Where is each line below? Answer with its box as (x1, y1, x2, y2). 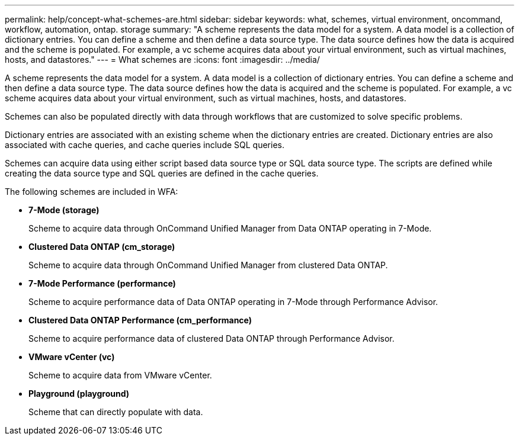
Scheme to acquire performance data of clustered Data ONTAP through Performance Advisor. (28, 333, 395, 343)
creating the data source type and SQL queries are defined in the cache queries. (5, 168, 319, 178)
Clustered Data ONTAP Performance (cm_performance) (28, 315, 252, 325)
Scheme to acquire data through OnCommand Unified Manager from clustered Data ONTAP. (28, 260, 388, 270)
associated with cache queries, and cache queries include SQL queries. (5, 140, 285, 150)
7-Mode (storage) (28, 205, 100, 215)
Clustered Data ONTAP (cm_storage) (28, 242, 175, 252)
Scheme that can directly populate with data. (28, 407, 203, 417)
